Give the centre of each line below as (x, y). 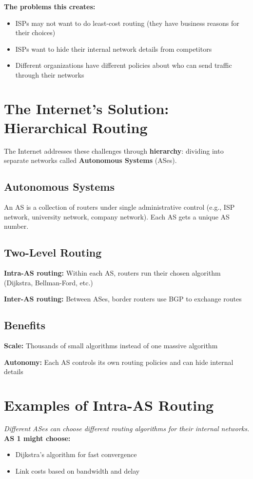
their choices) (35, 32)
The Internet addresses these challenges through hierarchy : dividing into (114, 150)
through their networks (50, 74)
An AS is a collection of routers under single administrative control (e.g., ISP (119, 207)
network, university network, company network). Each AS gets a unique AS (117, 216)
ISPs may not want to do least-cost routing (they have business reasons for (127, 23)
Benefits (25, 325)
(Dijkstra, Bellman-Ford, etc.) (49, 282)
